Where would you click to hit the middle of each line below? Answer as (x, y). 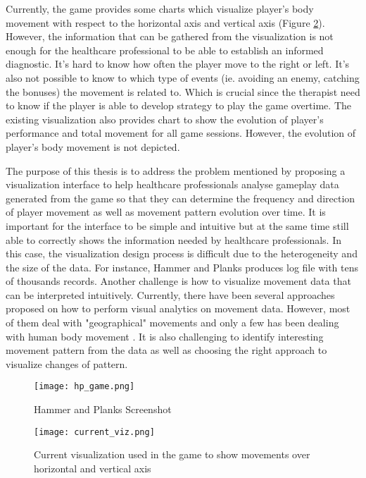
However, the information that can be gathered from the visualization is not (170, 36)
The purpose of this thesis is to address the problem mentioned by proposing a (176, 170)
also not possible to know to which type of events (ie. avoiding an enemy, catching (183, 77)
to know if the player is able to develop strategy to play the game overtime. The (178, 105)
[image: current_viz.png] (94, 432)
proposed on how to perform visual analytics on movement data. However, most (178, 308)
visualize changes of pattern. (67, 363)
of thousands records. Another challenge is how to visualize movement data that (178, 281)
